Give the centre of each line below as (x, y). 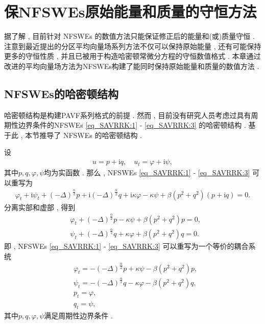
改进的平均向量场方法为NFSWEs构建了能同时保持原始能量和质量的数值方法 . (132, 66)
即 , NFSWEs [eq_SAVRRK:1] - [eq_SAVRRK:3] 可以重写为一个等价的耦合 (126, 246)
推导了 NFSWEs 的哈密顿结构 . (91, 135)
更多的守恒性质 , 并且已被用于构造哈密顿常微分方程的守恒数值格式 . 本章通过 (132, 56)
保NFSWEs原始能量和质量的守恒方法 (130, 11)
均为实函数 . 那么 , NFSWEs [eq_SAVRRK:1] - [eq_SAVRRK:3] (147, 172)
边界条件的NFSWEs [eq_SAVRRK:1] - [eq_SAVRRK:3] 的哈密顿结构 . (132, 125)
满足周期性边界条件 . (78, 315)
